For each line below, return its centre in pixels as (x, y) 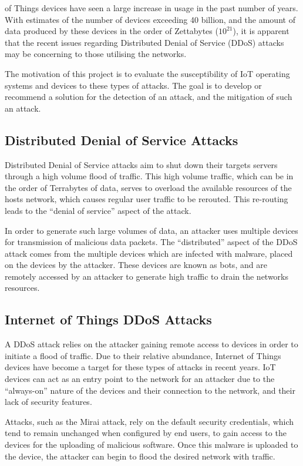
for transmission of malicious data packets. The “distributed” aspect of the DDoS (151, 242)
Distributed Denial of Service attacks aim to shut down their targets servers (141, 164)
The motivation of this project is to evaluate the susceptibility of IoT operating (147, 73)
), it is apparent (261, 31)
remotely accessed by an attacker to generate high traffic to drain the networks (147, 276)
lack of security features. (48, 402)
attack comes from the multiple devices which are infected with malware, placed (149, 253)
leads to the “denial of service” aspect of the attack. (98, 210)
